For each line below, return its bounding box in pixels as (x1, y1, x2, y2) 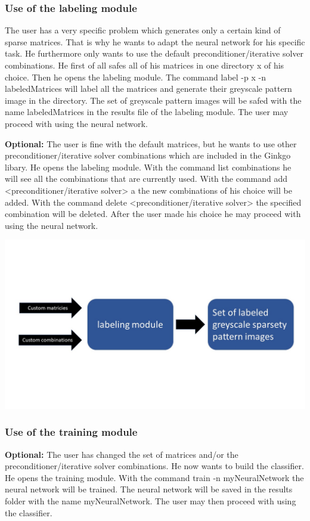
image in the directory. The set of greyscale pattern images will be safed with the (5, 94, 302, 106)
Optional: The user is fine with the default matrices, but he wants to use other (5, 137, 297, 150)
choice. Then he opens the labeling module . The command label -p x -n (5, 70, 266, 83)
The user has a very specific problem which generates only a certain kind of (5, 24, 281, 36)
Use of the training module (5, 424, 138, 439)
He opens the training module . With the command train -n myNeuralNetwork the (5, 471, 304, 483)
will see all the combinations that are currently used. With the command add (5, 172, 288, 185)
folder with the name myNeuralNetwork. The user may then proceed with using (5, 495, 296, 507)
